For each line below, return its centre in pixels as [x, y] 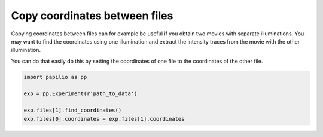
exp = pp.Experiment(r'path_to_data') [80, 94]
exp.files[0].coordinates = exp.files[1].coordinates [104, 119]
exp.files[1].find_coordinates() [73, 110]
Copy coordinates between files [92, 16]
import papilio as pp [55, 77]
